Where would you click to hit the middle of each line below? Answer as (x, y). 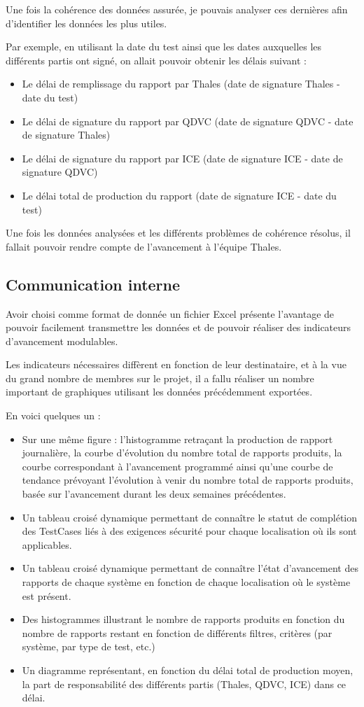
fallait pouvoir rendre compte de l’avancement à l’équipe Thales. (144, 246)
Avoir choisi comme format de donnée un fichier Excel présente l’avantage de (170, 313)
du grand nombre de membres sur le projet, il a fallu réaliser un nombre (160, 378)
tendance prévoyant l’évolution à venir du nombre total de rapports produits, (188, 480)
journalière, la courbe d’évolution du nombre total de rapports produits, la (182, 453)
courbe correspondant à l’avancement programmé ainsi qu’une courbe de (177, 466)
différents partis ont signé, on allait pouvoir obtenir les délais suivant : (156, 60)
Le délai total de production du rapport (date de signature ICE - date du (179, 195)
